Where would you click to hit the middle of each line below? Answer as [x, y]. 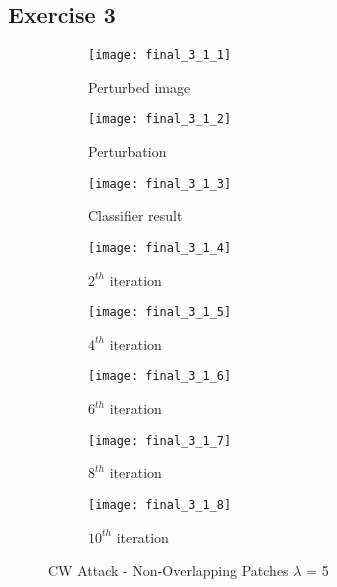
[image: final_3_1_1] [160, 55]
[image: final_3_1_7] [160, 440]
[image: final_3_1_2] [160, 119]
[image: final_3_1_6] [160, 376]
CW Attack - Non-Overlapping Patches [168, 570]
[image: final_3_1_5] [160, 312]
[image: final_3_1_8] [160, 504]
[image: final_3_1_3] [160, 183]
